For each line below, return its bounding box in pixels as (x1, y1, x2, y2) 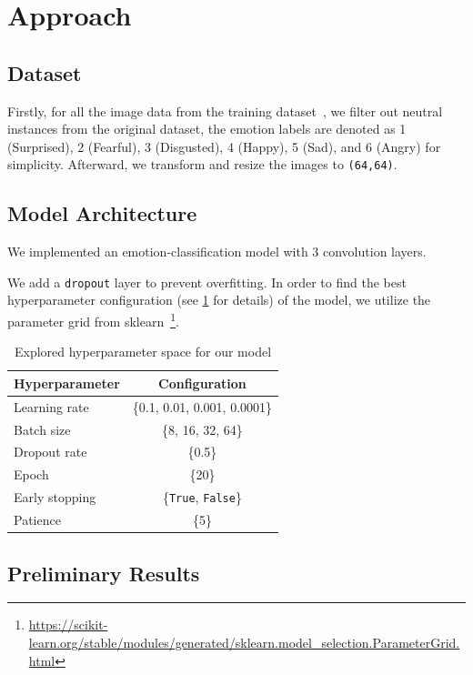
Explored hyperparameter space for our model (14, 342, 272, 361)
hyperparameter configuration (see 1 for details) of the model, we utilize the (7, 290, 431, 309)
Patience (14, 510, 61, 529)
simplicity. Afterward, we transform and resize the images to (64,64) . (7, 155, 398, 174)
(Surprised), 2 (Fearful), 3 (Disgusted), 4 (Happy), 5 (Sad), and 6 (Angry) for (7, 136, 441, 156)
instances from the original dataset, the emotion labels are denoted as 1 (7, 119, 407, 138)
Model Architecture (7, 199, 197, 227)
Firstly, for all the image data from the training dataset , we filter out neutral (7, 101, 443, 120)
